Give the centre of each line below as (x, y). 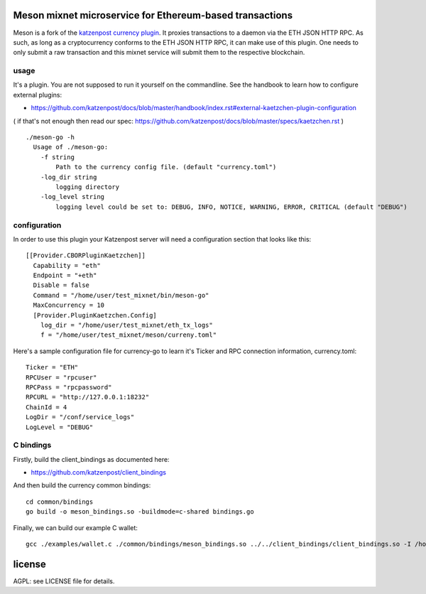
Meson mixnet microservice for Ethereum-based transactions (153, 15)
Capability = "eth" (67, 265)
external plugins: (38, 94)
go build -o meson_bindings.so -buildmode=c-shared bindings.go (140, 512)
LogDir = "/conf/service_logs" (80, 417)
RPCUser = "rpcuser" (61, 377)
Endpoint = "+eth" (65, 276)
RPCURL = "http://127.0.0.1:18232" (88, 397)
